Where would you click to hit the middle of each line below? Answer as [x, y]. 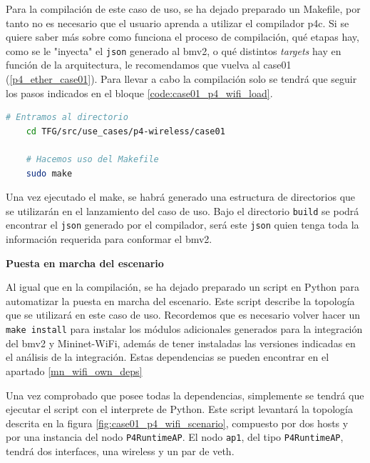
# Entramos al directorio [67, 118]
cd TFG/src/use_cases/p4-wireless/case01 [125, 131]
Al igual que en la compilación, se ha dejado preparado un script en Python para [183, 287]
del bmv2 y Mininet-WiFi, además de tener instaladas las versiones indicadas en [181, 343]
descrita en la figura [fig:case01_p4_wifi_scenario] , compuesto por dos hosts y [177, 423]
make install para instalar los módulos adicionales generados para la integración [184, 329]
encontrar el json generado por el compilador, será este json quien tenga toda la [183, 225]
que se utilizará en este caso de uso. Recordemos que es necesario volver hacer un [183, 315]
